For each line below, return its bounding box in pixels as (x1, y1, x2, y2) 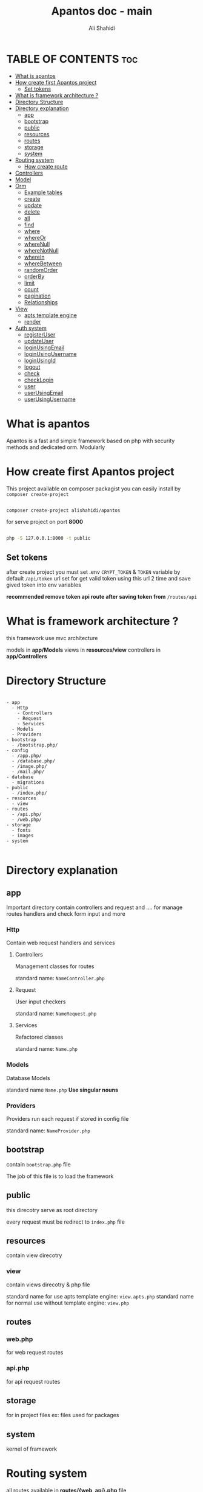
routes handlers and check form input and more (6, 910, 125, 917)
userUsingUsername (24, 396, 76, 403)
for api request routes (6, 1378, 61, 1385)
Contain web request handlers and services (6, 939, 115, 947)
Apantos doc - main (51, 4, 153, 18)
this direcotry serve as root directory (6, 1206, 98, 1213)
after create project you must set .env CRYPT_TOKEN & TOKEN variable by (6, 568, 181, 576)
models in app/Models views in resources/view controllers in (6, 646, 161, 654)
